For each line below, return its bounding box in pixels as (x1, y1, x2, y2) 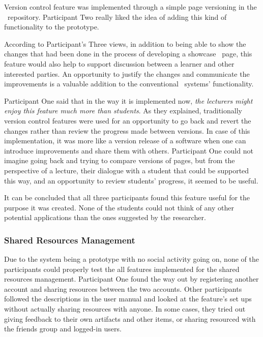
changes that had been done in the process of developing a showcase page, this (4, 48, 252, 59)
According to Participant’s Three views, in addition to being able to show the (4, 38, 246, 49)
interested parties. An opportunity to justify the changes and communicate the (4, 68, 250, 79)
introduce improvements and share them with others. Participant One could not (4, 145, 253, 156)
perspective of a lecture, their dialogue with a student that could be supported (4, 165, 249, 175)
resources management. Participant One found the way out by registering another (4, 273, 259, 284)
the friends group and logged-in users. (4, 323, 122, 334)
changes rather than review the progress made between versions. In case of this (4, 125, 250, 136)
